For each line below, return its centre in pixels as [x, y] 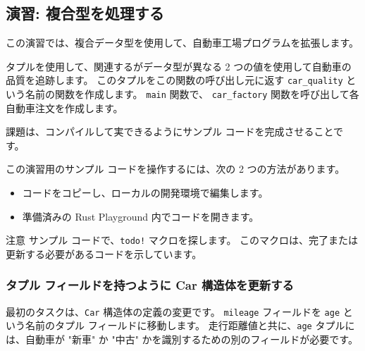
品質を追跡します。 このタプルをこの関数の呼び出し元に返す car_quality [174, 80]
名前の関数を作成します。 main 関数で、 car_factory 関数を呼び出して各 [192, 94]
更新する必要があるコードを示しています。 [104, 253]
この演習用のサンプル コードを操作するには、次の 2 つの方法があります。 [175, 169]
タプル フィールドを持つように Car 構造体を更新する [150, 285]
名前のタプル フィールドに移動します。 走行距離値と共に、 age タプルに [190, 325]
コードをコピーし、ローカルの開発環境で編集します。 [145, 193]
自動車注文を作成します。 [64, 107]
